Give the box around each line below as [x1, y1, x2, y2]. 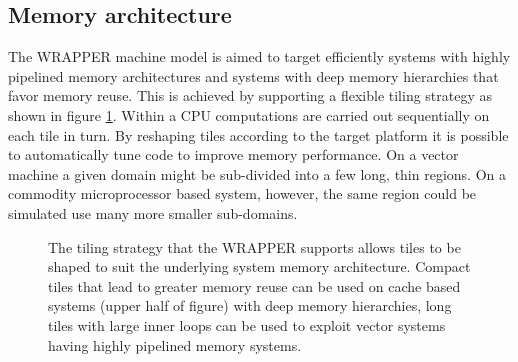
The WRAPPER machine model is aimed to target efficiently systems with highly [8, 46, 511, 67]
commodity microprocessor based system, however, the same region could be [8, 183, 477, 204]
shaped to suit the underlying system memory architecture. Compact [48, 256, 471, 277]
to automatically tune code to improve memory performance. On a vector [8, 144, 459, 165]
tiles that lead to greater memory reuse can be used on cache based [48, 275, 461, 296]
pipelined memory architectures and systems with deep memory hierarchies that [8, 65, 499, 86]
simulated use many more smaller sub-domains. [8, 202, 298, 223]
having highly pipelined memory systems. [48, 334, 302, 355]
